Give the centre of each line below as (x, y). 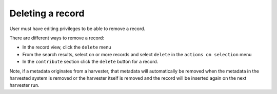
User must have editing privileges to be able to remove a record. (77, 29)
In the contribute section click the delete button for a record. (90, 62)
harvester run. (24, 85)
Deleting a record (47, 13)
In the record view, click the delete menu (67, 47)
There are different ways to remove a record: (57, 38)
